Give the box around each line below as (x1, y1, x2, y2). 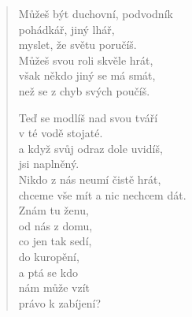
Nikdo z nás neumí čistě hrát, (18, 170, 161, 187)
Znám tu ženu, (18, 202, 89, 218)
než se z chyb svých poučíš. (18, 82, 150, 99)
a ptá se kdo (18, 263, 78, 280)
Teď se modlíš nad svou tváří (18, 109, 158, 125)
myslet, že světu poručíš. (18, 36, 137, 53)
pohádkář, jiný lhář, (18, 21, 115, 37)
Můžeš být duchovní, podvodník (18, 6, 173, 21)
